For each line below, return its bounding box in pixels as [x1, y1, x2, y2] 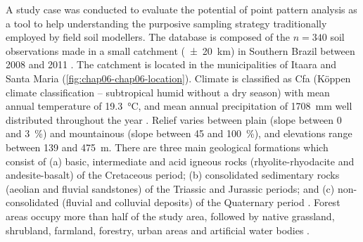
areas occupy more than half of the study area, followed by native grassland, [6, 208, 335, 223]
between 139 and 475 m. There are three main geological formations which [6, 139, 329, 154]
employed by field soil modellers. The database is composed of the [6, 30, 291, 44]
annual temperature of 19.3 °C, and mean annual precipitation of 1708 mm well [6, 98, 352, 113]
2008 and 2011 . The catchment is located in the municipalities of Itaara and [6, 57, 336, 72]
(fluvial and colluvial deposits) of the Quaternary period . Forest [62, 195, 340, 210]
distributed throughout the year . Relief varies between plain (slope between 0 [6, 112, 342, 127]
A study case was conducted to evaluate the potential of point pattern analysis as [6, 2, 357, 16]
